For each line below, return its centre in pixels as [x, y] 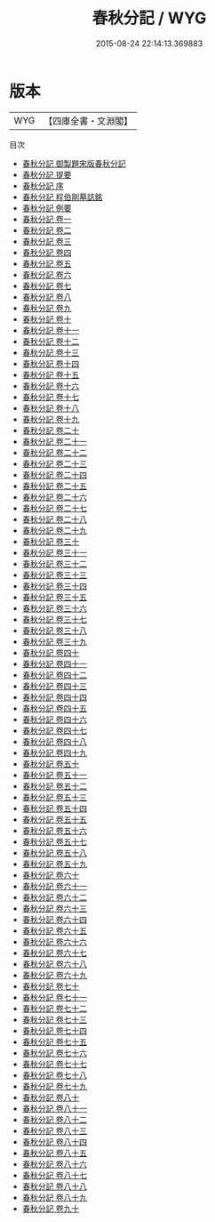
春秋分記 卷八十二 [54, 1119]
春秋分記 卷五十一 [54, 775]
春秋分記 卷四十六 [54, 719]
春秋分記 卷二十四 [54, 474]
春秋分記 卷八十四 [54, 1142]
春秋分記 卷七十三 [54, 1019]
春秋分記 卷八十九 [54, 1197]
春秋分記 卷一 [47, 219]
